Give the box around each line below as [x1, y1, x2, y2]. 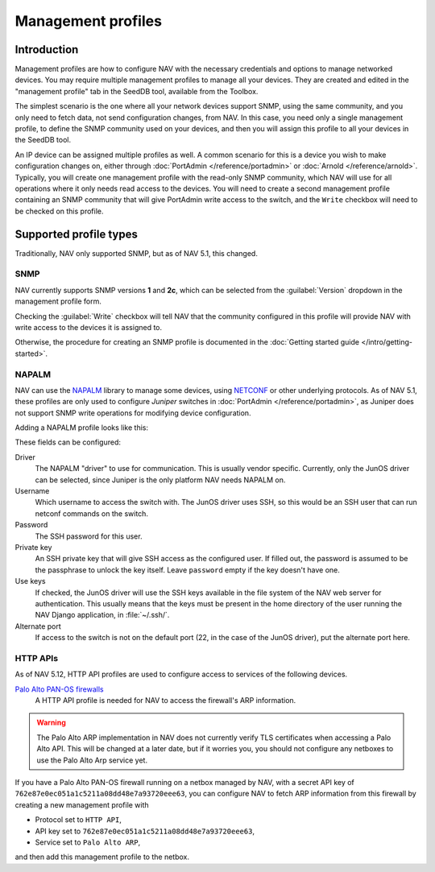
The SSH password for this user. [35, 531, 143, 541]
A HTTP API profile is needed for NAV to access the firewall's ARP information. [35, 696, 296, 705]
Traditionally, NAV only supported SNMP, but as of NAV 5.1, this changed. [14, 248, 258, 258]
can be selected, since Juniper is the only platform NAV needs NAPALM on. [35, 475, 286, 485]
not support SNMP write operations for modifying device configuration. [14, 407, 251, 418]
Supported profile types [14, 227, 139, 241]
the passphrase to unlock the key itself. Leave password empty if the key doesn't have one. [35, 564, 340, 575]
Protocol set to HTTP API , [35, 815, 122, 824]
